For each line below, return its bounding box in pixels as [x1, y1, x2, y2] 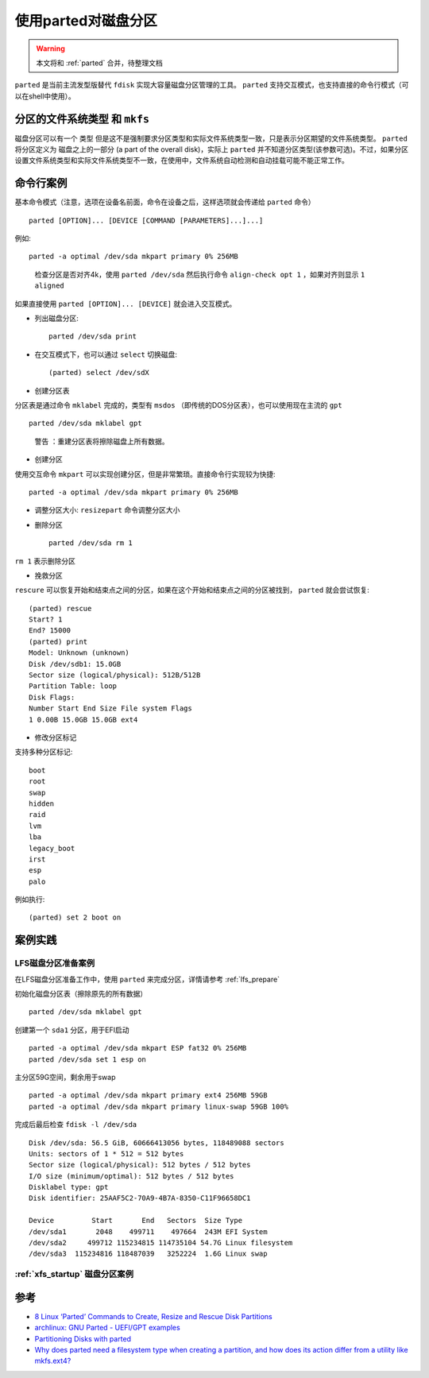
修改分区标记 [34, 732, 77, 742]
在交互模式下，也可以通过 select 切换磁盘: [34, 350, 178, 359]
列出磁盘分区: [34, 314, 79, 323]
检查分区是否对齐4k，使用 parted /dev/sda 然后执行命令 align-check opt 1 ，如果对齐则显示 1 [34, 269, 365, 279]
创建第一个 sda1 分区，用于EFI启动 [14, 1025, 130, 1035]
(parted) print [29, 637, 88, 646]
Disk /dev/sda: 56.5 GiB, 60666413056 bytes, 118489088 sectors [29, 1138, 285, 1148]
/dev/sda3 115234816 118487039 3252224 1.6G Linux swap [29, 1249, 268, 1259]
